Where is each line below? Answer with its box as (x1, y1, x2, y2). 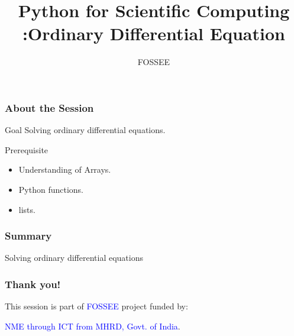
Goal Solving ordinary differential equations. (5, 124, 166, 136)
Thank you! (5, 276, 61, 291)
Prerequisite (5, 143, 49, 156)
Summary (5, 228, 52, 243)
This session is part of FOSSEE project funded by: (5, 300, 188, 312)
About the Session (5, 100, 94, 115)
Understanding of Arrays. (18, 163, 111, 176)
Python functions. (18, 183, 83, 195)
